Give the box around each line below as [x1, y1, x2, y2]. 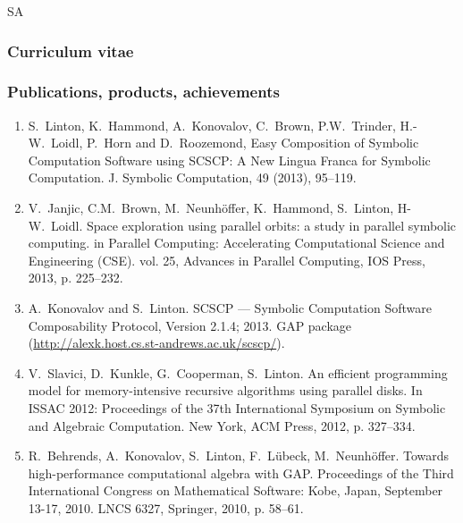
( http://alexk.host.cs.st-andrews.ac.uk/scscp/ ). [28, 333, 285, 352]
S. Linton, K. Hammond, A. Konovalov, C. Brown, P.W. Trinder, [28, 115, 396, 134]
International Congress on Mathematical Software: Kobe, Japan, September [28, 481, 443, 500]
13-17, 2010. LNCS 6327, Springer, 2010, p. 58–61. [28, 498, 304, 517]
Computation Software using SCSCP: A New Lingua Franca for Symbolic [28, 150, 431, 169]
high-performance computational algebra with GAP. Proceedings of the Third [28, 463, 454, 482]
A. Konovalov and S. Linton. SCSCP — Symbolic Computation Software [28, 299, 433, 316]
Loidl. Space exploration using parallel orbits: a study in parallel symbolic [51, 215, 457, 234]
